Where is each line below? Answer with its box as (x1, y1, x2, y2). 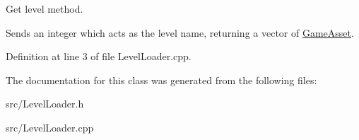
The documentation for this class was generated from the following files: (6, 72, 317, 87)
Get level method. (6, 1, 83, 16)
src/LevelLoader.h (6, 96, 84, 111)
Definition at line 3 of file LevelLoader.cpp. (6, 49, 192, 64)
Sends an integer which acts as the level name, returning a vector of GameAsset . (6, 25, 354, 40)
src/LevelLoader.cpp (6, 119, 94, 134)
